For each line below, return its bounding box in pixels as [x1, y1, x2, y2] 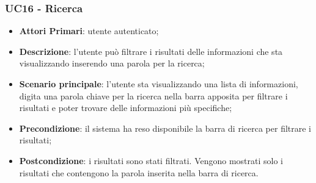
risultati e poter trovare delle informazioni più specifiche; [19, 101, 232, 114]
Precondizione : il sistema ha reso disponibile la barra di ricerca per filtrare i [19, 121, 312, 134]
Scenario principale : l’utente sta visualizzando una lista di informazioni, [19, 77, 298, 90]
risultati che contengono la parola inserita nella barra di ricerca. [19, 166, 259, 179]
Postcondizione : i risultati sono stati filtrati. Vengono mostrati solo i [19, 154, 283, 167]
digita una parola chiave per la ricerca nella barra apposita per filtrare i [19, 89, 288, 102]
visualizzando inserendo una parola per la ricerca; [19, 57, 205, 70]
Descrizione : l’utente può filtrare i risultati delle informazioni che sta [19, 45, 283, 57]
